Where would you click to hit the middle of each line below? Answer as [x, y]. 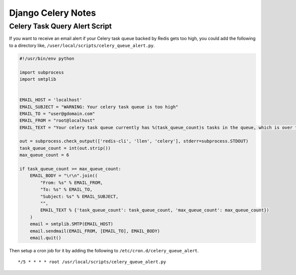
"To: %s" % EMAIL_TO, [66, 189]
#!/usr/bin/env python [47, 58]
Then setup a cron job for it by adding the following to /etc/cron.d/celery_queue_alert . [104, 250]
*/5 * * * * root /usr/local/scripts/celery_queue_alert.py [92, 262]
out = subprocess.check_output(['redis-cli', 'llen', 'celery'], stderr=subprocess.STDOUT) [134, 141]
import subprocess [42, 72]
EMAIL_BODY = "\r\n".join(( [64, 176]
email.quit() [46, 238]
